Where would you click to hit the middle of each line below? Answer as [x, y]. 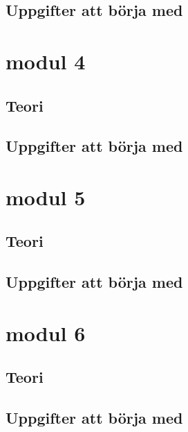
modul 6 [46, 332]
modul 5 [46, 197]
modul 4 [46, 61]
